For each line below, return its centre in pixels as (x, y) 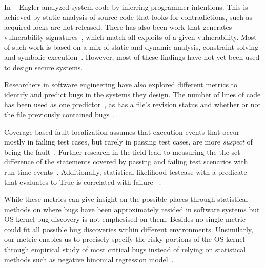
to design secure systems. (44, 67)
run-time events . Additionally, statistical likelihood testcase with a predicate (126, 171)
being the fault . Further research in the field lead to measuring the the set (122, 151)
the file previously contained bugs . (60, 114)
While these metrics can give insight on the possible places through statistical (126, 199)
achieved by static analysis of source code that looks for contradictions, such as (128, 17)
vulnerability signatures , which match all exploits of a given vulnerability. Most (130, 37)
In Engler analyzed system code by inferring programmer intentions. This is (126, 7)
